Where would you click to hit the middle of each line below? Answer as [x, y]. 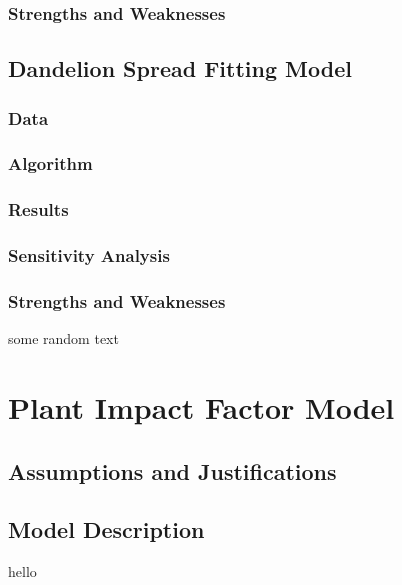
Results [38, 209]
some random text [63, 338]
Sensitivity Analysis [89, 255]
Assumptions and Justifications [172, 470]
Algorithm [50, 163]
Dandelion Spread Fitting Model [180, 68]
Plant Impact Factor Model [201, 407]
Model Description [106, 529]
